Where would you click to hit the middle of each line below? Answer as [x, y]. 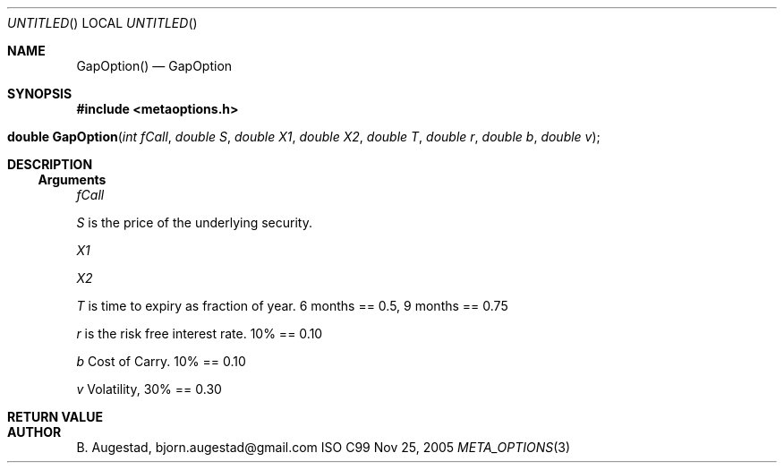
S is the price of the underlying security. [194, 222]
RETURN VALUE [55, 417]
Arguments [72, 179]
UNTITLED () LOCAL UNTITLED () [102, 23]
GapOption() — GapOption [154, 66]
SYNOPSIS [40, 94]
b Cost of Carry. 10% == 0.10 [161, 361]
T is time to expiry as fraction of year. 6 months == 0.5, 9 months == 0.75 [292, 306]
